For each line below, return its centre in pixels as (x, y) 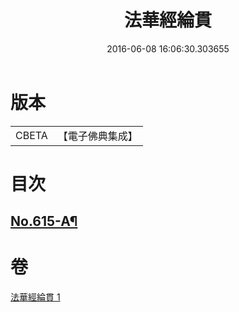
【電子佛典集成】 (97, 136)
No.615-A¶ (44, 221)
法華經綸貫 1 (35, 297)
